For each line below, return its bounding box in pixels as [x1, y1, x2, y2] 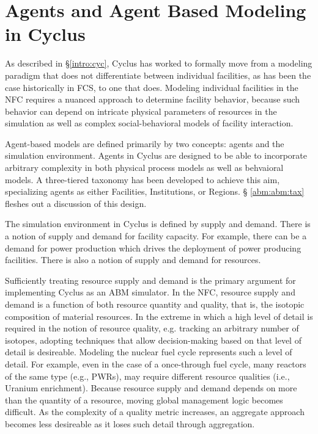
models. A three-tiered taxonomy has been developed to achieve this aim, [5, 173, 280, 186]
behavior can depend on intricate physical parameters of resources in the [5, 104, 277, 117]
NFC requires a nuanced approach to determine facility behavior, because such [5, 93, 300, 106]
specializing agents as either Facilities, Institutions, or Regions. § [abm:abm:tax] [5, 185, 305, 198]
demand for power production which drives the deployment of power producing [5, 241, 301, 254]
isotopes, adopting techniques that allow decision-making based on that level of [5, 333, 301, 346]
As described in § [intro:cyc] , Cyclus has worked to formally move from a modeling [5, 57, 312, 70]
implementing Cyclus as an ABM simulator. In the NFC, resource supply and [5, 286, 295, 298]
